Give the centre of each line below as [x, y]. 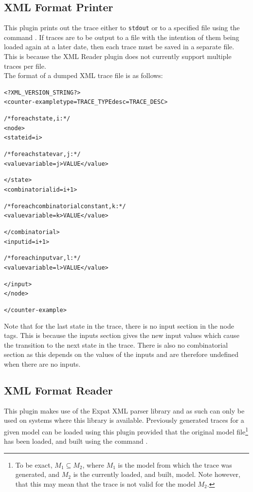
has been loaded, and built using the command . [76, 441]
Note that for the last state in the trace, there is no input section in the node [119, 325]
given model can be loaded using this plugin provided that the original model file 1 [126, 431]
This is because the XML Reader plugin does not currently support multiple [118, 56]
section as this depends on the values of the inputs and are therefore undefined [121, 354]
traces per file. [25, 66]
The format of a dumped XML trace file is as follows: [83, 75]
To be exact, [34, 464]
